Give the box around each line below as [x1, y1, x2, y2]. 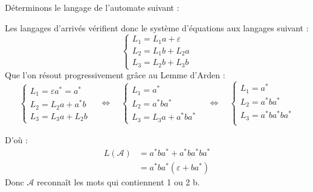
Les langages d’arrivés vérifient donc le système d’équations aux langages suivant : [5, 21, 309, 34]
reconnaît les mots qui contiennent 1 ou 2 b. [37, 175, 200, 188]
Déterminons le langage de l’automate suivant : [5, 1, 179, 13]
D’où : [5, 133, 28, 146]
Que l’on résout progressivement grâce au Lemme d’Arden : [5, 69, 225, 81]
